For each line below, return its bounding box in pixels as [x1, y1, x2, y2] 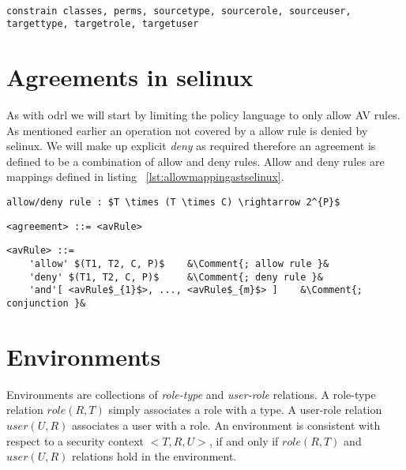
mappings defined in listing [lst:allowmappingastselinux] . [6, 168, 284, 185]
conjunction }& [6, 298, 86, 309]
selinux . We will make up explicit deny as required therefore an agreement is [6, 137, 376, 154]
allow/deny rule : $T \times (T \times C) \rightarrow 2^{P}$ [6, 197, 340, 209]
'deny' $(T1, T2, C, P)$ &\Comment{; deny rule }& [28, 271, 323, 283]
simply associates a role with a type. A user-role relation [108, 401, 382, 418]
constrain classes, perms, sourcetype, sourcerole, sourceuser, [6, 5, 351, 17]
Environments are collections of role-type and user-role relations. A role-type [6, 385, 376, 402]
